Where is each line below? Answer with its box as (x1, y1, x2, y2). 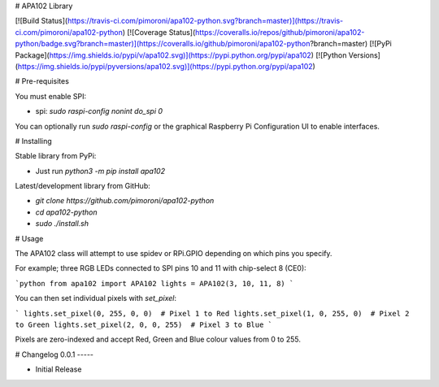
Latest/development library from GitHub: (15, 181, 150, 191)
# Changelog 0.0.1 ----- (15, 350, 93, 359)
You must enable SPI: (15, 91, 87, 101)
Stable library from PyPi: (15, 151, 97, 161)
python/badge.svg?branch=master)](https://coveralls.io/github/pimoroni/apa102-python (15, 39, 311, 49)
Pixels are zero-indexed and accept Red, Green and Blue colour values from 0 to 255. (15, 334, 301, 345)
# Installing (15, 136, 52, 146)
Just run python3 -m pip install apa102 (35, 166, 166, 176)
